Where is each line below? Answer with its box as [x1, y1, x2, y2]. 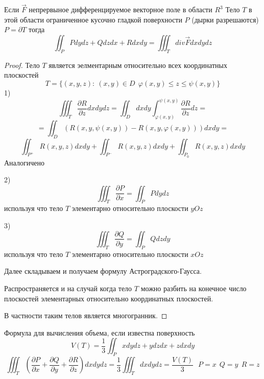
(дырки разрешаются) [191, 14, 259, 25]
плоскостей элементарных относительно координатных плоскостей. [4, 293, 213, 303]
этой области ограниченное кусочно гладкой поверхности [4, 14, 182, 25]
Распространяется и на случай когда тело [4, 282, 132, 293]
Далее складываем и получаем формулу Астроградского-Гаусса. [4, 266, 202, 276]
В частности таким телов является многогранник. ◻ [4, 310, 167, 321]
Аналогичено [4, 157, 44, 168]
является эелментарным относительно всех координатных [49, 59, 227, 70]
